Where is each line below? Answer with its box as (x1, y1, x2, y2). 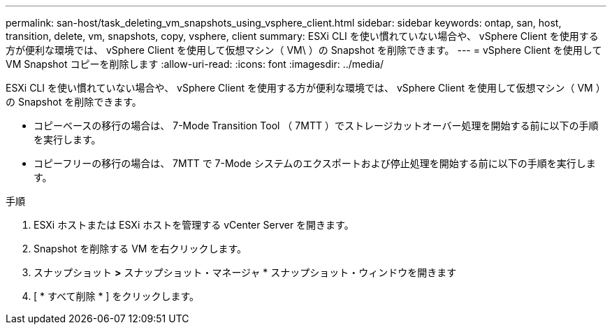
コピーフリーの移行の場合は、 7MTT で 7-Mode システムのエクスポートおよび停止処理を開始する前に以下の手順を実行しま (34, 157, 596, 169)
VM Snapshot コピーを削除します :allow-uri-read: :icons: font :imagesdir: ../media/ (6, 58, 384, 70)
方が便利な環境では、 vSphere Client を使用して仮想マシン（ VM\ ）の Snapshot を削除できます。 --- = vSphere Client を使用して (6, 44, 602, 56)
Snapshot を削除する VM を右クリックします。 (34, 243, 247, 254)
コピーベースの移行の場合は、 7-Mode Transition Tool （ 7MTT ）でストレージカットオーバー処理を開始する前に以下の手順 (34, 120, 599, 131)
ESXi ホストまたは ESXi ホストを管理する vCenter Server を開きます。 (34, 219, 354, 231)
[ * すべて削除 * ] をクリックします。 (34, 290, 199, 302)
